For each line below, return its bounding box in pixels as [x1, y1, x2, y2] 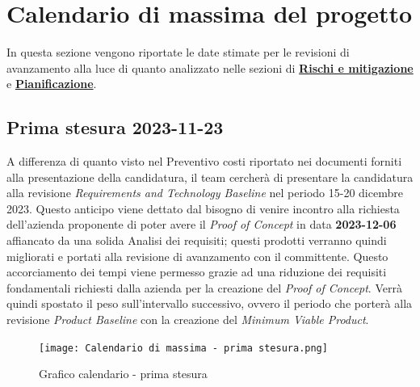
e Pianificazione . [6, 75, 97, 92]
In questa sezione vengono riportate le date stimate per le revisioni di [6, 44, 350, 61]
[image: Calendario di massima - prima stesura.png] [39, 342, 328, 354]
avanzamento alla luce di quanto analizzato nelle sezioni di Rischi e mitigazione [6, 59, 414, 76]
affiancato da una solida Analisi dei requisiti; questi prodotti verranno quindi [6, 232, 387, 249]
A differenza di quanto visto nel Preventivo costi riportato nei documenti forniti [6, 153, 402, 170]
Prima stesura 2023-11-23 [6, 115, 224, 140]
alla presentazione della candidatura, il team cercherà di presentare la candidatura [6, 168, 414, 185]
